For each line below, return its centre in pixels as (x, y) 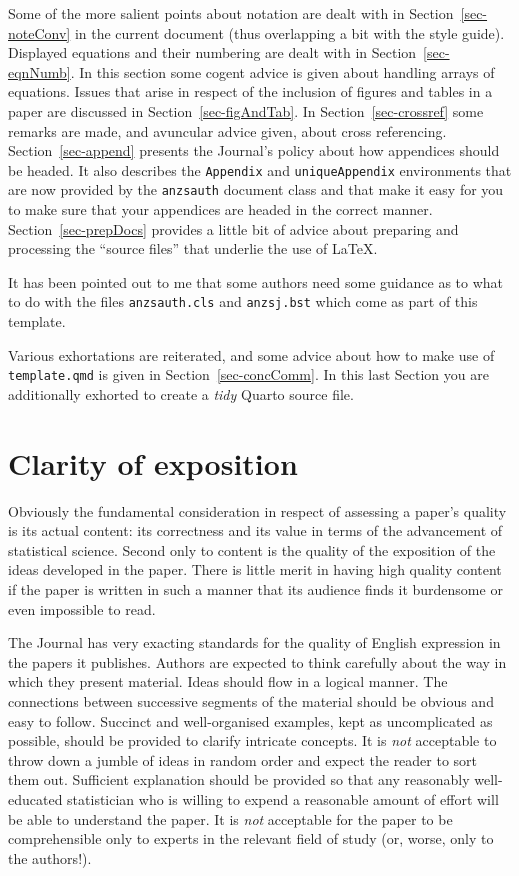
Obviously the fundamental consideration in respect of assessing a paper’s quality (257, 510)
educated (35, 798)
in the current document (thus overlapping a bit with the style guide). (289, 32)
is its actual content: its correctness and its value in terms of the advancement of (255, 530)
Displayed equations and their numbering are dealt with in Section (212, 52)
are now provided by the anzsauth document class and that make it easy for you (256, 189)
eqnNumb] (39, 71)
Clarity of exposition (153, 462)
